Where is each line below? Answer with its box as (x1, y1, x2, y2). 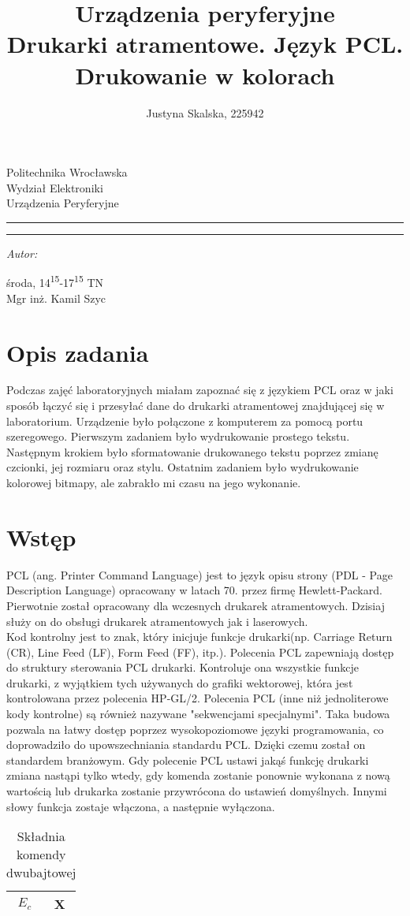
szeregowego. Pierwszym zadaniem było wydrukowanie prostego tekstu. (6, 428, 350, 445)
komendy (16, 845, 66, 864)
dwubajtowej (6, 863, 76, 882)
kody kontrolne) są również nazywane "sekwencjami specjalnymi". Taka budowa (6, 706, 390, 722)
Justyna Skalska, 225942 (146, 104, 264, 121)
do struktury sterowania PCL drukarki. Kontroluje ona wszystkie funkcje (6, 659, 360, 676)
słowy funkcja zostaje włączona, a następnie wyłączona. (6, 798, 275, 814)
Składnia (17, 827, 65, 846)
